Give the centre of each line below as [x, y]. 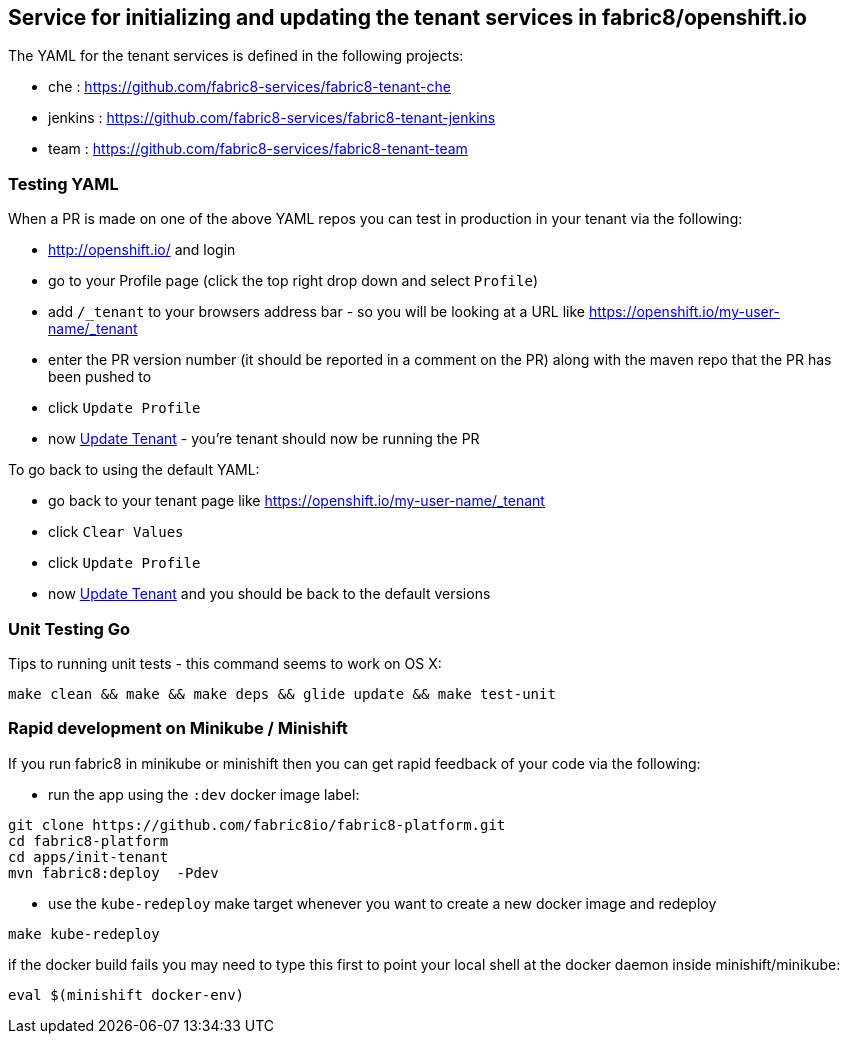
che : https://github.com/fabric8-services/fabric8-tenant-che [249, 87]
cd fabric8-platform [88, 840]
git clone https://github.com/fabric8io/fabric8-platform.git [257, 824]
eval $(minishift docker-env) [126, 994]
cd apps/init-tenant [88, 856]
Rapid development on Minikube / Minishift [178, 728]
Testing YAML [63, 183]
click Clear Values [116, 532]
